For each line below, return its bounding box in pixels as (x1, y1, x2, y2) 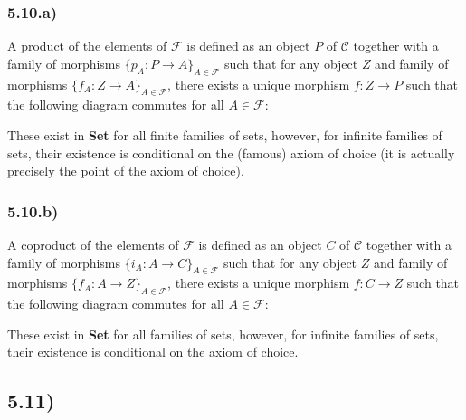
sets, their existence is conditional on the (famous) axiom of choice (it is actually (7, 143, 455, 162)
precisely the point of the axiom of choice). (7, 161, 244, 180)
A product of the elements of (7, 36, 167, 55)
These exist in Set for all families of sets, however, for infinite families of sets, (7, 324, 439, 343)
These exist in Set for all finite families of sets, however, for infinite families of (7, 126, 442, 144)
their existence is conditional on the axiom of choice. (7, 342, 299, 361)
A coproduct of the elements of (7, 235, 179, 253)
